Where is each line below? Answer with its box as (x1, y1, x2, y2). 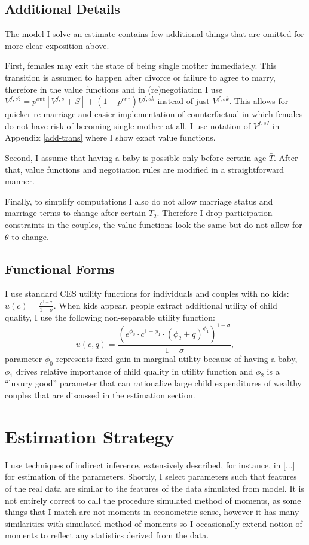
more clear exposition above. (5, 39, 109, 51)
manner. (5, 175, 35, 187)
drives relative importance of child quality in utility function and (16, 364, 253, 377)
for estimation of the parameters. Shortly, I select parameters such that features (5, 470, 297, 483)
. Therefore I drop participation (157, 206, 273, 219)
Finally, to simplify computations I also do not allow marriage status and (5, 194, 273, 207)
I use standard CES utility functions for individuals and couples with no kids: (5, 287, 289, 300)
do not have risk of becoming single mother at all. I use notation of (5, 119, 250, 132)
